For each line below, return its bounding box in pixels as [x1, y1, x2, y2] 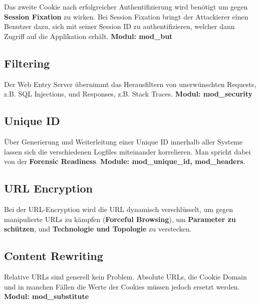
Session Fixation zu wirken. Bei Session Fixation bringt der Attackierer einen [4, 11, 248, 21]
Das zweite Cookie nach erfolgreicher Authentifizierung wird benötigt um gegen [4, 1, 248, 11]
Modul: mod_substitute [4, 291, 89, 301]
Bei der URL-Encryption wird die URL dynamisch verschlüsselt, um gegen [4, 203, 233, 214]
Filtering [4, 55, 50, 70]
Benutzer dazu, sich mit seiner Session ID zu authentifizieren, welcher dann [4, 21, 235, 31]
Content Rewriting [4, 248, 103, 263]
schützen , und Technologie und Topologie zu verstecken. [4, 223, 192, 234]
